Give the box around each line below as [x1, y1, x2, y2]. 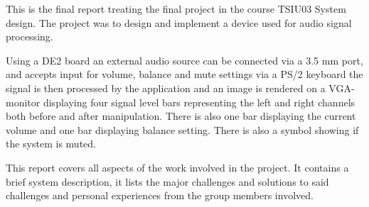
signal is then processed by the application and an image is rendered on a [6, 80, 326, 95]
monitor [6, 94, 41, 109]
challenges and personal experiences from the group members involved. [6, 188, 314, 203]
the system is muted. [6, 136, 96, 151]
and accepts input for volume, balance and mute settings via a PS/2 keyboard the [6, 67, 363, 82]
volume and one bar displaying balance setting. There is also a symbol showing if [6, 122, 359, 137]
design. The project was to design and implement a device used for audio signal [6, 15, 352, 30]
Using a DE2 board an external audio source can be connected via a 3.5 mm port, [6, 52, 363, 67]
